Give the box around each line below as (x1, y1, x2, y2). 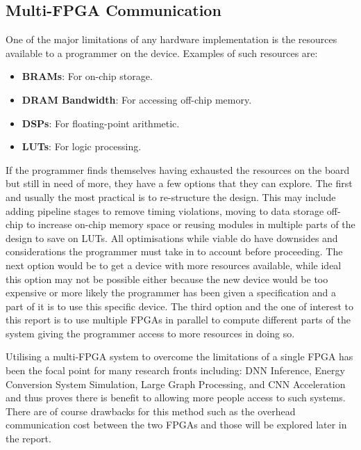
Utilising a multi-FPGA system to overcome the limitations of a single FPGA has (6, 349, 353, 364)
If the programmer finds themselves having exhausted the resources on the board (6, 162, 350, 177)
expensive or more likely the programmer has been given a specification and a (6, 285, 337, 300)
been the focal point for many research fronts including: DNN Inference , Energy (6, 363, 345, 378)
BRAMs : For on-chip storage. (22, 69, 153, 83)
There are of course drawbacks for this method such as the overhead (6, 403, 296, 418)
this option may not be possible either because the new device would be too (6, 271, 328, 286)
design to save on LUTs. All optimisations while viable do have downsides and (6, 230, 338, 245)
